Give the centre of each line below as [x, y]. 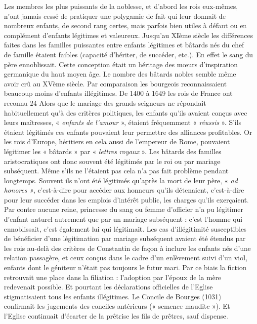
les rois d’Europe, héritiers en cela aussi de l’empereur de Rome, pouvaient [117, 142]
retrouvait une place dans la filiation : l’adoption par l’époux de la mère [113, 277]
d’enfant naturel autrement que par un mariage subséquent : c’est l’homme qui [123, 219]
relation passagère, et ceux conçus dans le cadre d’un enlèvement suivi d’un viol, [126, 258]
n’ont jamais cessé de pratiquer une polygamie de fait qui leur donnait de [115, 16]
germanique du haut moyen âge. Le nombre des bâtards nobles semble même [120, 74]
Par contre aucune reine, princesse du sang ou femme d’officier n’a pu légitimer [124, 209]
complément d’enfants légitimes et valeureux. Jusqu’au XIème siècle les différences [128, 35]
